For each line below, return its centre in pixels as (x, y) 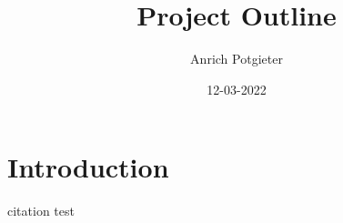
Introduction (88, 167)
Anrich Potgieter (237, 59)
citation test (41, 211)
